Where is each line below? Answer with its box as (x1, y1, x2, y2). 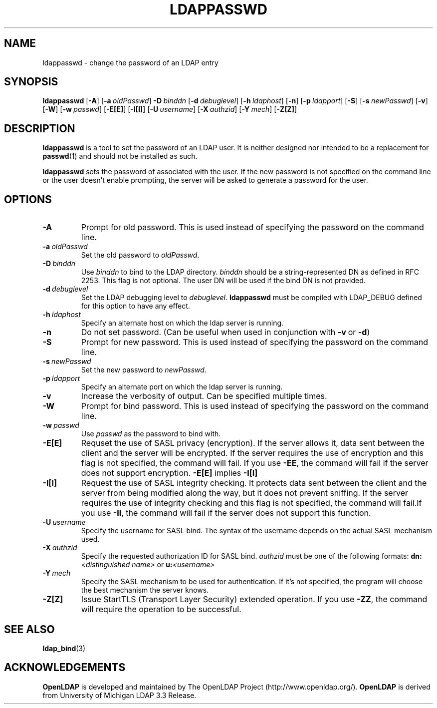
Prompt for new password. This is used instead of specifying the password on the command (81, 337, 429, 348)
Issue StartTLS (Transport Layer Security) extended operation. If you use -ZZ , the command (81, 594, 428, 605)
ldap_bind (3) (42, 644, 86, 653)
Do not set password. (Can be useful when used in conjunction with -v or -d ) (81, 327, 370, 338)
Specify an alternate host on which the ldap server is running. (81, 319, 284, 328)
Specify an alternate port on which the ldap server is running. (81, 382, 283, 391)
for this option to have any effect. (81, 302, 190, 311)
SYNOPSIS (4, 75, 58, 88)
